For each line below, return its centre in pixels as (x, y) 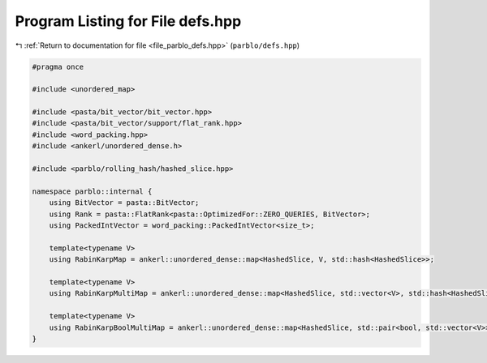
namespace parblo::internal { (92, 191)
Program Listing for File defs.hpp (128, 21)
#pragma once (58, 66)
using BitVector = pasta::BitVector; (124, 203)
